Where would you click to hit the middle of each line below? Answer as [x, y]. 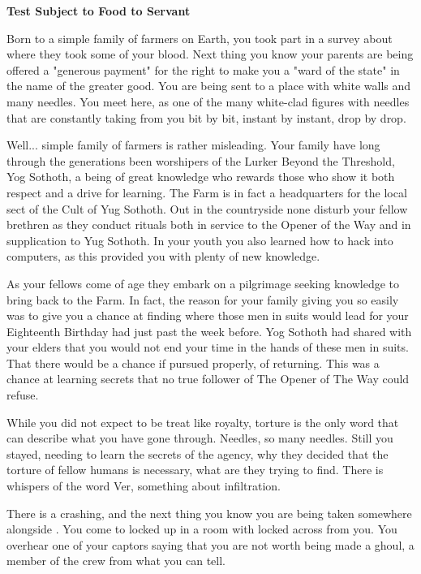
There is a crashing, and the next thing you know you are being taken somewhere [209, 513]
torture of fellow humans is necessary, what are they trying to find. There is [195, 470]
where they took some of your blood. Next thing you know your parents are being [210, 54]
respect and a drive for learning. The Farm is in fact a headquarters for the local [207, 192]
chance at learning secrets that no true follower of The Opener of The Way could [208, 379]
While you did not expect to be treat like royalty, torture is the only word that [203, 422]
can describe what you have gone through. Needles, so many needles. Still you [200, 438]
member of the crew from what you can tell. [116, 561]
